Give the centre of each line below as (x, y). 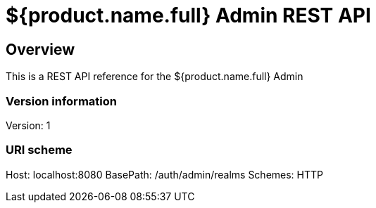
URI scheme (39, 150)
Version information (61, 101)
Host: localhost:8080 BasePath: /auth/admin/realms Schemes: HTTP (165, 174)
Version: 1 (28, 125)
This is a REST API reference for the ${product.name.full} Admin (155, 77)
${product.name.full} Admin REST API (188, 15)
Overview (40, 49)
